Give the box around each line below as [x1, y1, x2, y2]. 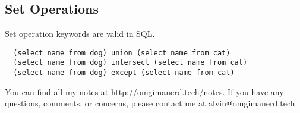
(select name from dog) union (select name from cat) [13, 48, 230, 57]
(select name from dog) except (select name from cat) [13, 68, 235, 77]
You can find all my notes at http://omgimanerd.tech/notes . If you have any [5, 85, 284, 98]
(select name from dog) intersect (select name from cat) [13, 58, 248, 67]
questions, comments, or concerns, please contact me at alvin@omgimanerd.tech [5, 97, 295, 109]
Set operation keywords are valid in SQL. [5, 27, 155, 40]
